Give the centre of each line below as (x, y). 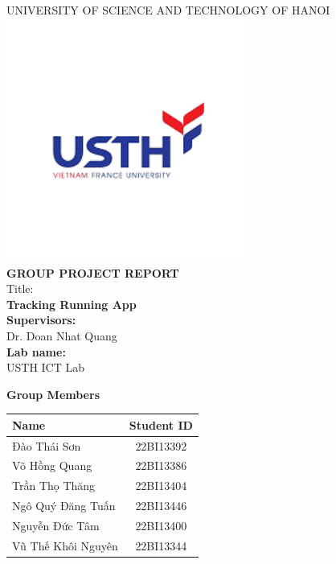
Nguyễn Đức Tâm (56, 526)
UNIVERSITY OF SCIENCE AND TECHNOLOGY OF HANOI (168, 10)
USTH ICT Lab (46, 367)
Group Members (53, 394)
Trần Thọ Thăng (54, 486)
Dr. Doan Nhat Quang (62, 335)
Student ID (161, 424)
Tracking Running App (72, 304)
